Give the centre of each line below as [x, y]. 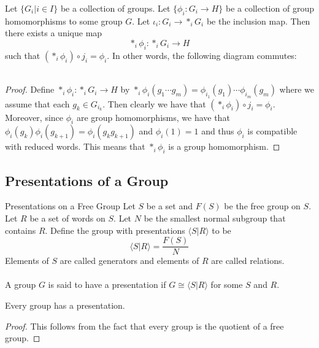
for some [227, 284]
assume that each [37, 103]
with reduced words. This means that [75, 146]
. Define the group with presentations [115, 230]
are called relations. [248, 261]
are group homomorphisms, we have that [153, 117]
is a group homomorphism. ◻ [224, 146]
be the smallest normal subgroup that [215, 218]
